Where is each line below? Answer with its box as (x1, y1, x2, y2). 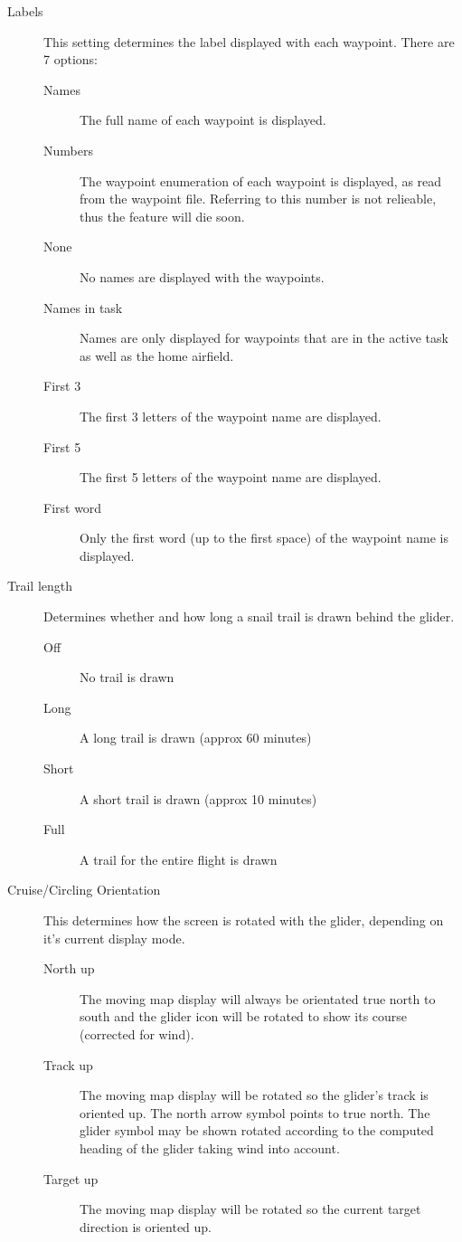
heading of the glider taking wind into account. (80, 1138, 340, 1157)
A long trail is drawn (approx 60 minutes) (80, 728, 312, 747)
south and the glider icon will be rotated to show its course (80, 1007, 408, 1026)
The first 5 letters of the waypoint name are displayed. (80, 468, 382, 487)
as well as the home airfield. (80, 346, 234, 365)
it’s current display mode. (43, 928, 185, 947)
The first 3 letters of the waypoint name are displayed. (80, 406, 382, 425)
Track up (43, 1055, 93, 1074)
